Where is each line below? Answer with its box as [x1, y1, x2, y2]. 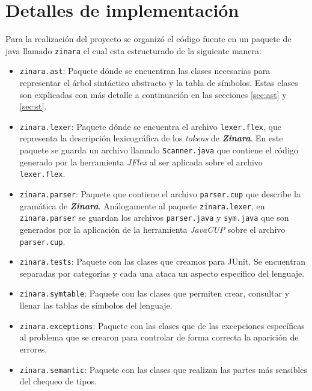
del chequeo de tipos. [19, 375, 97, 387]
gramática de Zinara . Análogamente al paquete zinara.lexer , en [19, 199, 265, 212]
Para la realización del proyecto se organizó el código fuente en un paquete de [5, 32, 292, 45]
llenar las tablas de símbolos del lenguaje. [19, 299, 173, 312]
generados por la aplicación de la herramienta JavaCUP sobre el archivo [19, 223, 286, 235]
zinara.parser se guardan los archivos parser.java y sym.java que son [19, 211, 289, 224]
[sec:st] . [19, 100, 47, 112]
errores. [19, 342, 47, 355]
